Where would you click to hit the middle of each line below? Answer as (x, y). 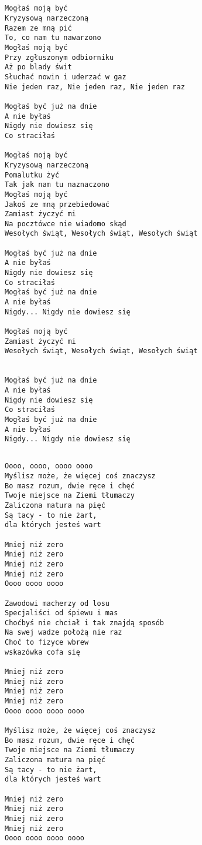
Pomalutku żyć (32, 175)
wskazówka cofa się (42, 652)
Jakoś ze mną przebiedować (57, 204)
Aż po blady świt (38, 67)
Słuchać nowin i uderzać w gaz (66, 77)
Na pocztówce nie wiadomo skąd (66, 224)
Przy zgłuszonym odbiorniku (59, 57)
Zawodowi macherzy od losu (57, 603)
